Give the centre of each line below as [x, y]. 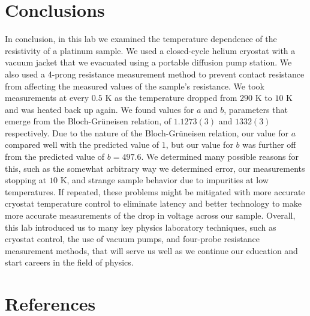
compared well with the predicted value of [82, 144]
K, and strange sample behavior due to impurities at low [164, 180]
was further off [269, 144]
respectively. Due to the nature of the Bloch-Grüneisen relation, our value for [147, 132]
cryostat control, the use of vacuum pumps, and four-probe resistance [132, 239]
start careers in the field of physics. [69, 262]
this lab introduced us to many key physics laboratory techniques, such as [141, 227]
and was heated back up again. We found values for [100, 109]
